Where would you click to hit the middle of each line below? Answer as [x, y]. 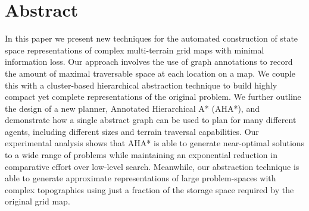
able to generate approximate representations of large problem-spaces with [141, 178]
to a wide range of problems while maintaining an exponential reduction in [141, 155]
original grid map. [38, 201]
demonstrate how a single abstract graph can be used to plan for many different [151, 120]
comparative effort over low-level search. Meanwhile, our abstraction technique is [152, 166]
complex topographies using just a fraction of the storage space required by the [149, 189]
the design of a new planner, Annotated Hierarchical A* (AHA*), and [132, 108]
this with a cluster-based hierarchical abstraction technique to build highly [141, 85]
